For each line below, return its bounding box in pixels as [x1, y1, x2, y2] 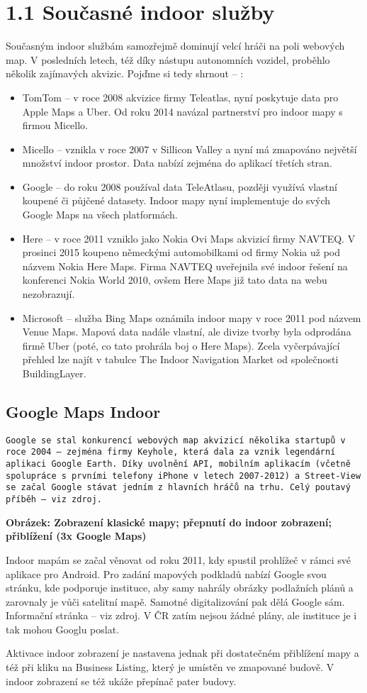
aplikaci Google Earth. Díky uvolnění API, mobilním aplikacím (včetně [6, 459, 351, 470]
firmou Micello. [22, 118, 89, 133]
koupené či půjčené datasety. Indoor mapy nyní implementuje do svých [22, 193, 331, 208]
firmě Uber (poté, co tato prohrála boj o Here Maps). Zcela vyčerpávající [22, 338, 340, 353]
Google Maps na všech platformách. [22, 207, 178, 222]
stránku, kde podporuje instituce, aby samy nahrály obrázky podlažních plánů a [6, 580, 354, 595]
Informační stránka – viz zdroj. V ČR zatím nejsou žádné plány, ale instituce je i [6, 608, 357, 623]
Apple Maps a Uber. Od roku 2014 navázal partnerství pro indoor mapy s [22, 104, 343, 118]
